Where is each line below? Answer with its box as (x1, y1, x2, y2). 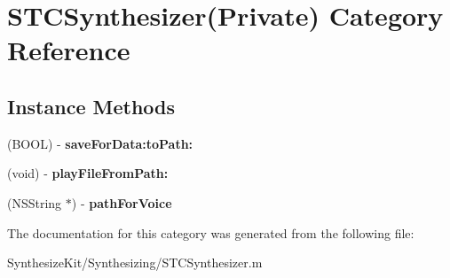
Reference (7, 32, 130, 68)
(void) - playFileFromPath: (7, 164, 169, 182)
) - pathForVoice (71, 193, 172, 212)
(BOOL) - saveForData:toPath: (7, 134, 193, 152)
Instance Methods (7, 92, 175, 120)
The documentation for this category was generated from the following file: (7, 223, 414, 242)
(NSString (7, 193, 62, 212)
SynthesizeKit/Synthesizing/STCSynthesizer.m (7, 253, 263, 272)
